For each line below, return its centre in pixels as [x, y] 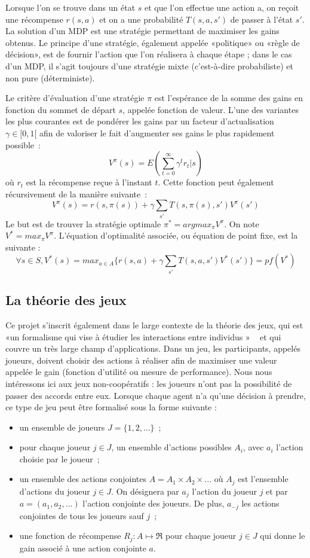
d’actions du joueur [55, 491]
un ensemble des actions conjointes [83, 479]
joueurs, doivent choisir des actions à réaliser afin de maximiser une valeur [141, 360]
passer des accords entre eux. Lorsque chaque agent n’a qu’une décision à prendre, [156, 395]
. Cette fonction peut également [216, 182]
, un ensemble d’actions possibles [171, 447]
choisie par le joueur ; [59, 458]
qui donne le [283, 536]
